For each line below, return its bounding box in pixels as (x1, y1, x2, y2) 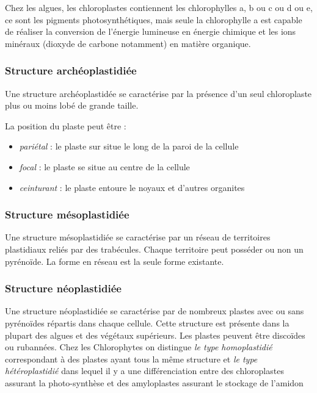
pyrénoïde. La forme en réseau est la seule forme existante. (5, 254, 224, 267)
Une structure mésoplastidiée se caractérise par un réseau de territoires (5, 231, 271, 243)
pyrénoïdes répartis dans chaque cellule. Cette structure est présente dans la (5, 316, 290, 329)
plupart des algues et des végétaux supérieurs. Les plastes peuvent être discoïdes (5, 328, 305, 341)
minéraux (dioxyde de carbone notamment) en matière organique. (5, 37, 251, 49)
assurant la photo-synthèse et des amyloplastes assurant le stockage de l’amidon (5, 376, 304, 389)
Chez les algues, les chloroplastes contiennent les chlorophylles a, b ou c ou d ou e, (5, 1, 313, 13)
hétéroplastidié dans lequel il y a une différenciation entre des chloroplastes (5, 364, 284, 377)
